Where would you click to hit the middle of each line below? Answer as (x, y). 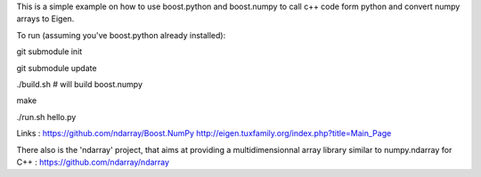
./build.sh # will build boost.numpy (79, 84)
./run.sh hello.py (46, 117)
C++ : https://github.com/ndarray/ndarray (93, 162)
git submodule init (49, 52)
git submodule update (57, 68)
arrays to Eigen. (45, 19)
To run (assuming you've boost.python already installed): (121, 35)
